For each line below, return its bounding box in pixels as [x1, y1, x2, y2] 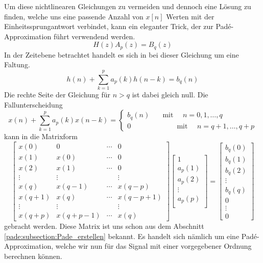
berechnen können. [4, 250, 62, 261]
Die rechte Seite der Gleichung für [4, 89, 111, 100]
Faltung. [4, 59, 30, 70]
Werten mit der [166, 11, 214, 21]
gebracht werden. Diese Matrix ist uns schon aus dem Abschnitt [4, 221, 204, 231]
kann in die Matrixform [4, 131, 78, 142]
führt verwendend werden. [53, 31, 135, 41]
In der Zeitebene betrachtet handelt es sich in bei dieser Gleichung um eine [4, 49, 239, 60]
